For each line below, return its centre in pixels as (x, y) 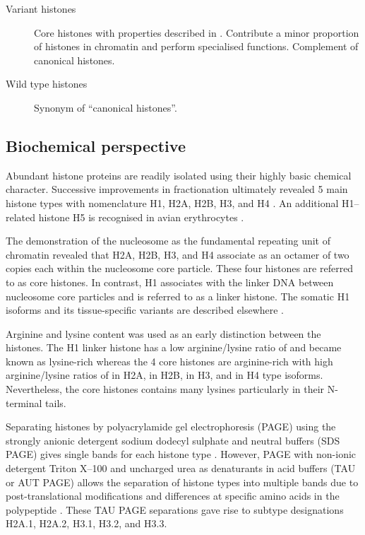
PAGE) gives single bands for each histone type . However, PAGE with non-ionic (181, 454)
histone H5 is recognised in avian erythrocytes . (141, 217)
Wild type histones (47, 84)
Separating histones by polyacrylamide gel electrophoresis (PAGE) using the (171, 427)
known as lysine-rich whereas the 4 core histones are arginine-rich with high (169, 361)
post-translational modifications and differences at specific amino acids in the (173, 496)
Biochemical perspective (96, 145)
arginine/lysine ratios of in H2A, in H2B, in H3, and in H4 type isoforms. (164, 375)
